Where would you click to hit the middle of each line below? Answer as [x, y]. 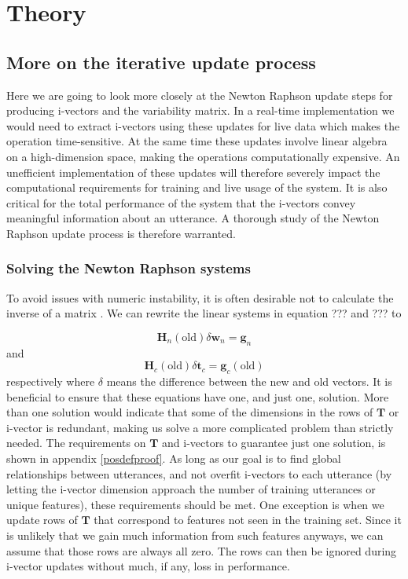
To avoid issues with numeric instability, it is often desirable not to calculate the [200, 297]
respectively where [51, 381]
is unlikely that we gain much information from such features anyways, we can [195, 535]
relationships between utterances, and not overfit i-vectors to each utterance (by [199, 473]
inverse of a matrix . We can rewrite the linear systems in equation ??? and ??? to [204, 313]
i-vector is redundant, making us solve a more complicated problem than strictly [200, 427]
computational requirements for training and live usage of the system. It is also [197, 187]
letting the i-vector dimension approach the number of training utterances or [191, 489]
